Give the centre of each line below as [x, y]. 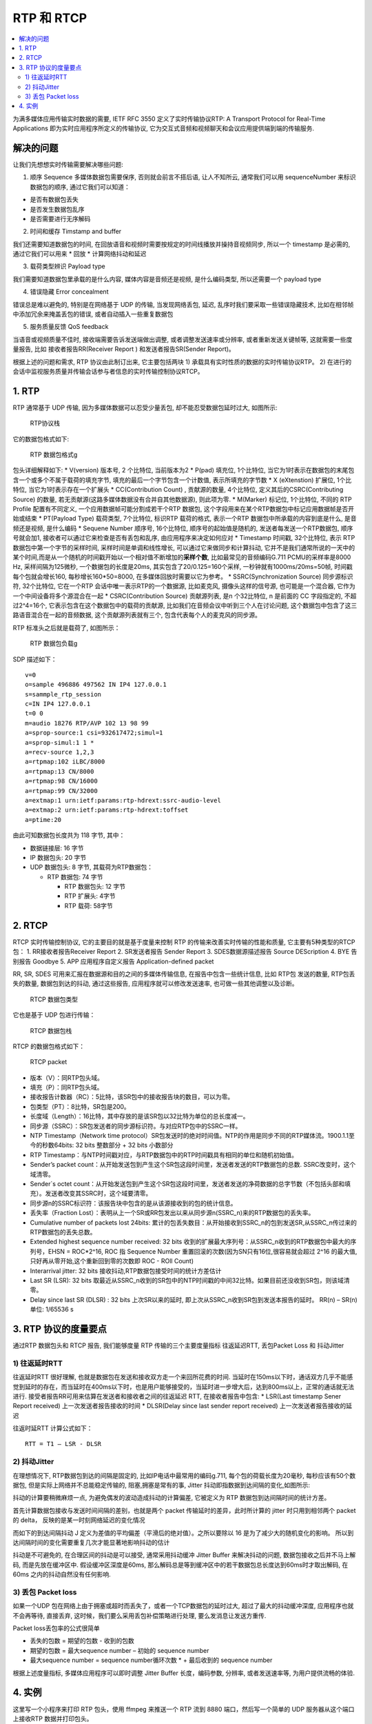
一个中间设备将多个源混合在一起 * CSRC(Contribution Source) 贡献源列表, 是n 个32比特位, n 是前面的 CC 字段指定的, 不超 [185, 596]
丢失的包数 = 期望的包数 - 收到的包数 [82, 1641]
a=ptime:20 [43, 820]
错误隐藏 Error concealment [69, 292]
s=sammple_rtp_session [63, 694]
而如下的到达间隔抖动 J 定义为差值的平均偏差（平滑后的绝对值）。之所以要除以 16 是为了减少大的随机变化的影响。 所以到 [183, 1533]
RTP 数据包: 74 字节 [75, 876]
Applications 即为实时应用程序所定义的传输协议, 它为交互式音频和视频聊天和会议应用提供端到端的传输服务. [164, 128]
